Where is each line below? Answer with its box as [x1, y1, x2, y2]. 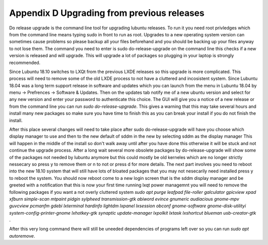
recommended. [9, 60, 41, 66]
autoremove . [9, 233, 35, 239]
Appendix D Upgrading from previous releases [9, 7, 204, 18]
